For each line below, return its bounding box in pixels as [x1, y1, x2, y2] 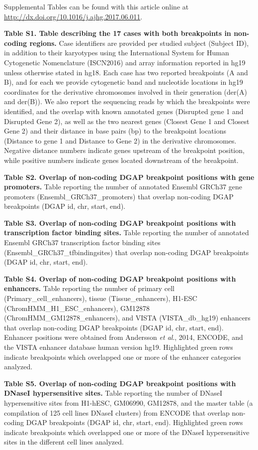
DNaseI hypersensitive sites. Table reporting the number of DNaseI [4, 388, 223, 398]
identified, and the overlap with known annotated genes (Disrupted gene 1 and [4, 106, 244, 116]
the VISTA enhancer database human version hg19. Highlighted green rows [4, 342, 233, 352]
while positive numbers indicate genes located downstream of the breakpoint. [4, 154, 239, 165]
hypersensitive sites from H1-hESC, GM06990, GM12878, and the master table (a [4, 397, 253, 408]
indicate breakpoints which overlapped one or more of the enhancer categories [4, 351, 241, 362]
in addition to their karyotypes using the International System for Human [4, 47, 229, 58]
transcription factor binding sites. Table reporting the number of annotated [4, 227, 249, 238]
